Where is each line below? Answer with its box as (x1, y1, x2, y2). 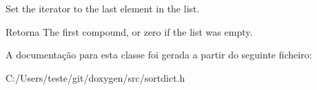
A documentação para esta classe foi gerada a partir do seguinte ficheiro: (6, 47, 312, 62)
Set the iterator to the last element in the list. (6, 1, 200, 15)
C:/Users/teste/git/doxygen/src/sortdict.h (6, 70, 185, 85)
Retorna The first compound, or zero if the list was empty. (6, 24, 253, 38)
